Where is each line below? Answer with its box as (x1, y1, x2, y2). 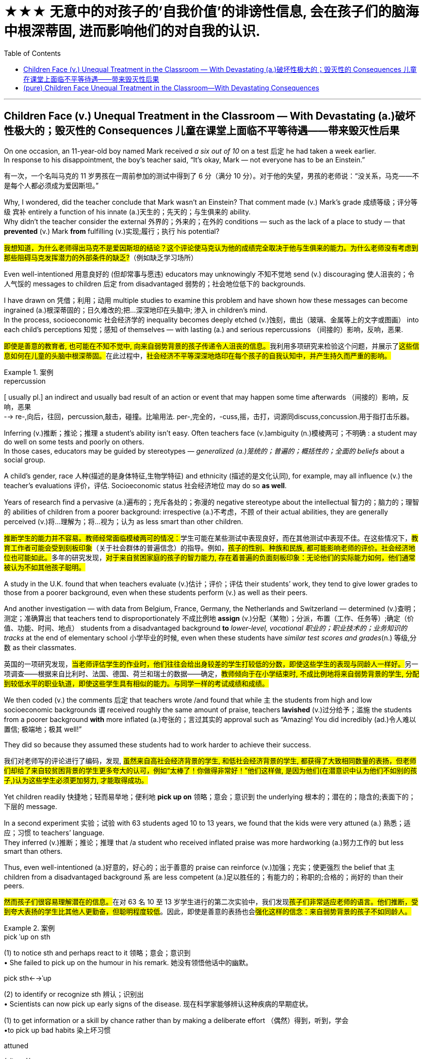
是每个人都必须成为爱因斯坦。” (4, 181, 99, 190)
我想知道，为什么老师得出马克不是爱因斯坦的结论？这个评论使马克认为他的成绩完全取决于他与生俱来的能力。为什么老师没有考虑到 (4, 243, 418, 252)
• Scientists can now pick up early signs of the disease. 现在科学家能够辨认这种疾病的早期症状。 (4, 999, 312, 1008)
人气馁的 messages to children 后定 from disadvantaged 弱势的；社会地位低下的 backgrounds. (4, 279, 306, 288)
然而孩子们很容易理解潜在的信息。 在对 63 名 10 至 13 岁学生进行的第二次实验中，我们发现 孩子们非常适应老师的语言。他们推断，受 (4, 897, 418, 906)
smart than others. (4, 847, 63, 855)
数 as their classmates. (4, 643, 76, 652)
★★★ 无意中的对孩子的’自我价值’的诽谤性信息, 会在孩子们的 (4, 3, 392, 20)
